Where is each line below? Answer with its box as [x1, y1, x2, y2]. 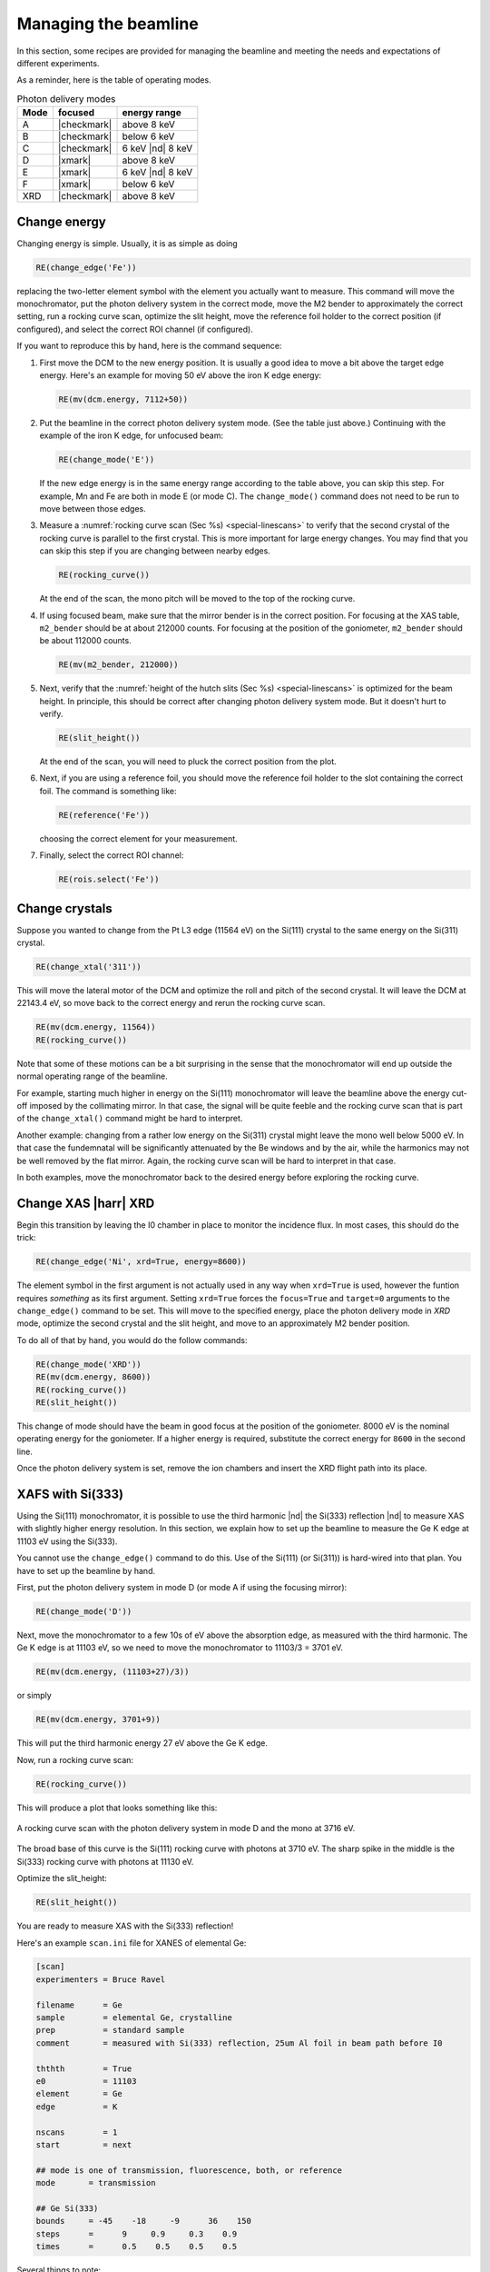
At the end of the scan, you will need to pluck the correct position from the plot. [39, 756, 338, 767]
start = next [35, 2139, 132, 2149]
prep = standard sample [35, 2025, 185, 2036]
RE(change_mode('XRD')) [35, 1359, 142, 1370]
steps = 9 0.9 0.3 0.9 [35, 2228, 238, 2239]
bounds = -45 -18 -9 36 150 [35, 2216, 251, 2227]
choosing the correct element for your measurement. [39, 832, 238, 844]
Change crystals [16, 901, 113, 916]
